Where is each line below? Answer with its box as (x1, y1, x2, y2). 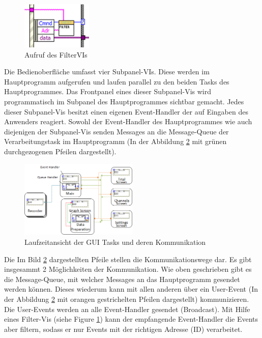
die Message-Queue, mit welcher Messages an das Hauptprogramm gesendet (4, 273, 240, 284)
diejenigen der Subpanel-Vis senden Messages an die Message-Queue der (4, 126, 229, 136)
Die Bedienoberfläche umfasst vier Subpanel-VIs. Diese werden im (4, 66, 210, 77)
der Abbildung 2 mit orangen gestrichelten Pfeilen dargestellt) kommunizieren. (4, 294, 249, 304)
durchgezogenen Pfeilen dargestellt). (4, 146, 117, 156)
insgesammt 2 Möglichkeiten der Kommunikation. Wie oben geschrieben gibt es (4, 264, 252, 274)
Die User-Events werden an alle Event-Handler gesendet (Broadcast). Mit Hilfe (4, 303, 250, 314)
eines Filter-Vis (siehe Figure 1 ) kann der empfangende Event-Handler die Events (4, 314, 258, 324)
